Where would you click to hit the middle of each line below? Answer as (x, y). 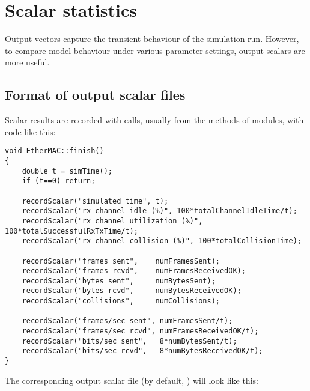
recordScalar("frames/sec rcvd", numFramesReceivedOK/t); (140, 331)
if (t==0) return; (59, 181)
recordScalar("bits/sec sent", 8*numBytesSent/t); (129, 341)
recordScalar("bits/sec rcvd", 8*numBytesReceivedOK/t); (142, 351)
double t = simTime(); (67, 171)
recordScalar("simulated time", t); (95, 201)
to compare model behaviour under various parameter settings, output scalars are (155, 50)
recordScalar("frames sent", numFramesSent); (121, 261)
